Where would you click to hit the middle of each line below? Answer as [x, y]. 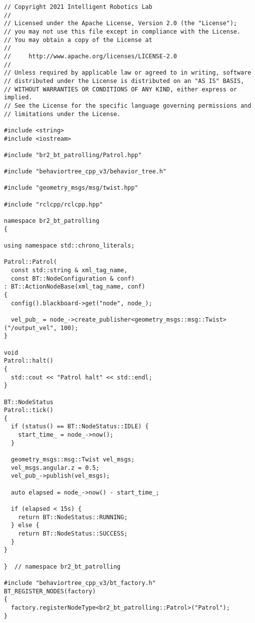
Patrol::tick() [29, 410]
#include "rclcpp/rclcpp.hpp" [54, 204]
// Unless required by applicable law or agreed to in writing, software [128, 73]
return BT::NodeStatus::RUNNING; [73, 517]
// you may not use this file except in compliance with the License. [122, 31]
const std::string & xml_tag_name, [69, 270]
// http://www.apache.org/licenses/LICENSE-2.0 [91, 56]
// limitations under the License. [62, 114]
